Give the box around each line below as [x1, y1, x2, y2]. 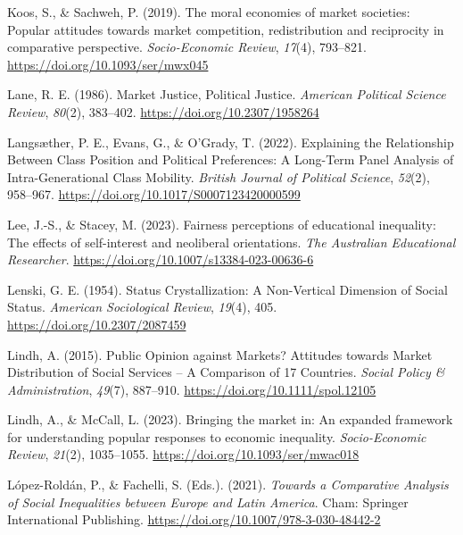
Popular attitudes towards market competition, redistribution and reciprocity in [7, 20, 444, 38]
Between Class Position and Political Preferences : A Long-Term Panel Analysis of [7, 150, 454, 169]
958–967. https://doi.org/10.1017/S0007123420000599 [7, 185, 301, 204]
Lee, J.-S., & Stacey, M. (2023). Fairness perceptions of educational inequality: [7, 214, 436, 233]
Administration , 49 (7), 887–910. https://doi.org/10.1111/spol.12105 [7, 380, 376, 398]
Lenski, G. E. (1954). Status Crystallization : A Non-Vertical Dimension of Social [7, 280, 448, 298]
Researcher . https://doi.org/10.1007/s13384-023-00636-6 [7, 250, 314, 269]
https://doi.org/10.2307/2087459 [7, 314, 186, 333]
